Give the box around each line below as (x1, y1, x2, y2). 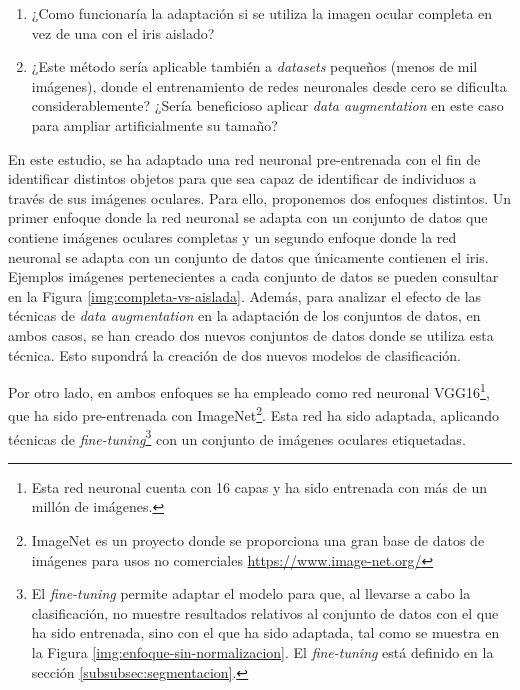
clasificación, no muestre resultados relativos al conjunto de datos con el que (31, 602, 499, 623)
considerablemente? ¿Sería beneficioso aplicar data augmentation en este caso (31, 95, 504, 116)
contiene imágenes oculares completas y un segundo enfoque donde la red (8, 226, 457, 247)
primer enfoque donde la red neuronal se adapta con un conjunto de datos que (8, 207, 488, 228)
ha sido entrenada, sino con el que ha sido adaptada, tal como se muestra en (31, 622, 500, 643)
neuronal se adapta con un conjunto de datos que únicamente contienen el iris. (8, 246, 489, 267)
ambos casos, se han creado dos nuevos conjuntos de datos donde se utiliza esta (8, 324, 494, 345)
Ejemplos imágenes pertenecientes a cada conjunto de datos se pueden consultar (8, 266, 499, 287)
